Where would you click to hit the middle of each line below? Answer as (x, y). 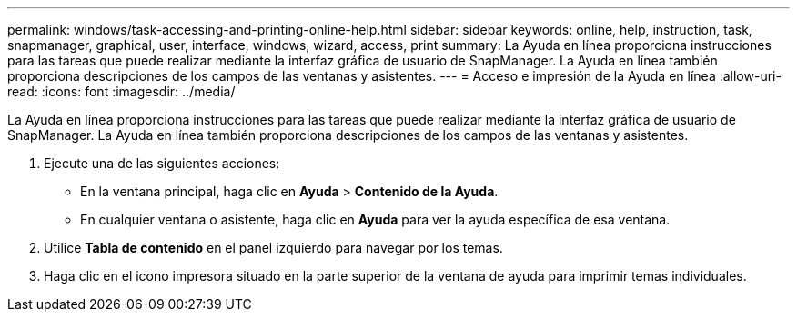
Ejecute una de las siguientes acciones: (162, 163)
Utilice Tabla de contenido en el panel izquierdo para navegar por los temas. (273, 248)
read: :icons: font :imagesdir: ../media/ (121, 91)
